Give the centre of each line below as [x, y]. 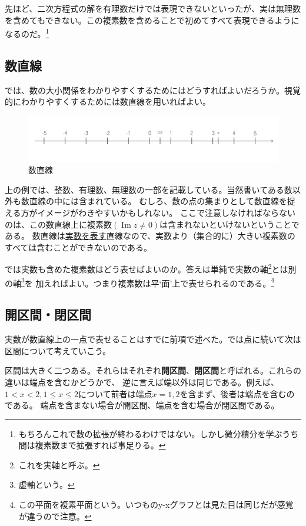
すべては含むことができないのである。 [79, 247]
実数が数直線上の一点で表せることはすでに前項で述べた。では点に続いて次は [153, 339]
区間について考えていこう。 [58, 350]
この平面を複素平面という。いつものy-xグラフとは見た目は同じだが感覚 [156, 505]
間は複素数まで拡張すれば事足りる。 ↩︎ [92, 445]
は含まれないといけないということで [229, 224]
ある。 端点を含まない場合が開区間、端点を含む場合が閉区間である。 [146, 405]
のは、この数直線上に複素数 [58, 224]
